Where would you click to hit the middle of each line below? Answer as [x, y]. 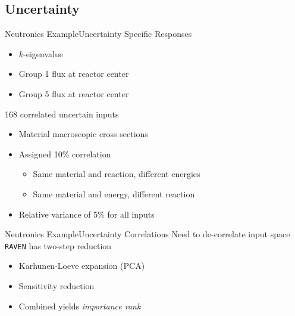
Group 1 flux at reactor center [74, 74]
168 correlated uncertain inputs [62, 114]
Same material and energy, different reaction [114, 193]
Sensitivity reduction [57, 285]
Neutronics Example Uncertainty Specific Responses [98, 34]
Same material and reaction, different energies [117, 174]
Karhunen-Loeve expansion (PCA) [82, 266]
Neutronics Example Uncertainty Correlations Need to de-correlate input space [147, 234]
